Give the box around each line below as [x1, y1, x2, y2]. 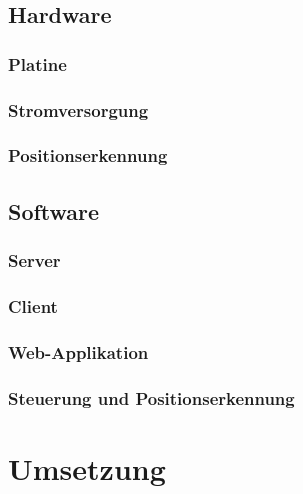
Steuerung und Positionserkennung [8, 385, 295, 410]
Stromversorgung [8, 97, 149, 122]
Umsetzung [8, 447, 166, 488]
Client [8, 293, 58, 318]
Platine [8, 51, 67, 76]
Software [8, 195, 100, 226]
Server [8, 248, 61, 273]
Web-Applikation [8, 339, 149, 364]
